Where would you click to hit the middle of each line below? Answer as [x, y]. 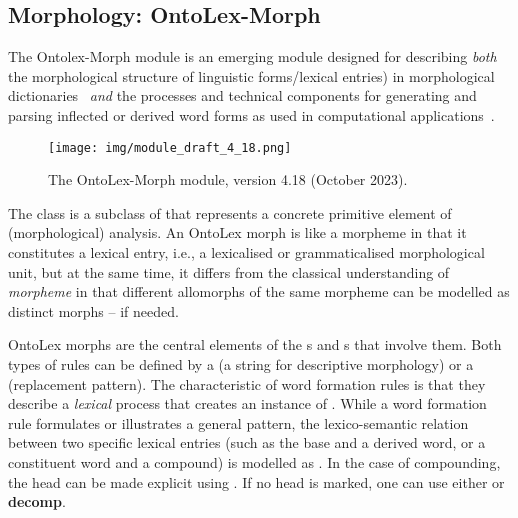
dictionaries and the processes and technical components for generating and [242, 95]
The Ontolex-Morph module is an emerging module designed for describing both [252, 56]
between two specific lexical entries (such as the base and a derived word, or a [247, 442]
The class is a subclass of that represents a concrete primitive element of [230, 212]
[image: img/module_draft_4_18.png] [170, 147]
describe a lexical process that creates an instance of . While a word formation [247, 403]
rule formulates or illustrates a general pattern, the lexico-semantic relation [238, 422]
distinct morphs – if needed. [93, 310]
